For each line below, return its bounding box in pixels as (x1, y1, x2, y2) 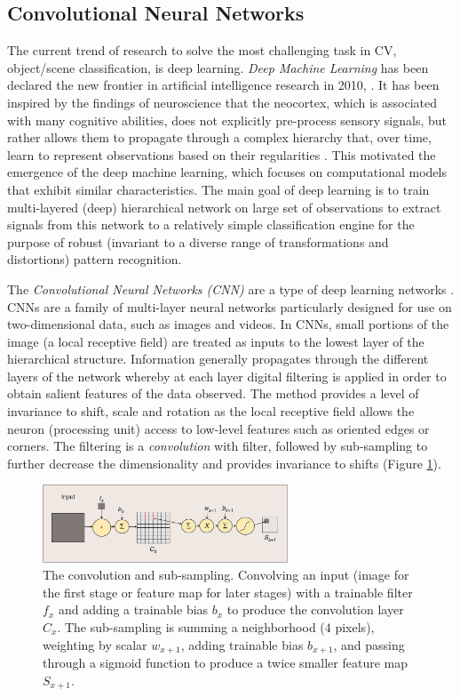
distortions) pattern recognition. (7, 250, 182, 268)
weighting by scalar (43, 635, 147, 653)
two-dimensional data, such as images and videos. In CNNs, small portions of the (7, 315, 449, 333)
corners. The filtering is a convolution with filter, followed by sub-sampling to (7, 437, 428, 455)
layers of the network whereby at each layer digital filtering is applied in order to (7, 366, 447, 385)
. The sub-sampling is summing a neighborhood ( (57, 617, 325, 636)
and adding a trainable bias (58, 600, 209, 619)
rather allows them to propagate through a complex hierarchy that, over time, (7, 128, 432, 147)
